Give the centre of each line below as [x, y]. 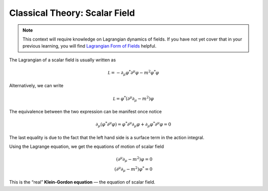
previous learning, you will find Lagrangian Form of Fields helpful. [89, 46]
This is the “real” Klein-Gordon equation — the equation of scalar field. [82, 182]
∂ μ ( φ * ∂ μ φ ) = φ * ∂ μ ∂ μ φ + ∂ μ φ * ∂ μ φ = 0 [133, 125]
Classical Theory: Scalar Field [72, 13]
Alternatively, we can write [36, 86]
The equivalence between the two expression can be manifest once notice [86, 112]
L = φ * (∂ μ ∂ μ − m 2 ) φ [133, 98]
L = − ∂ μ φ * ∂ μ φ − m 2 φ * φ [133, 73]
